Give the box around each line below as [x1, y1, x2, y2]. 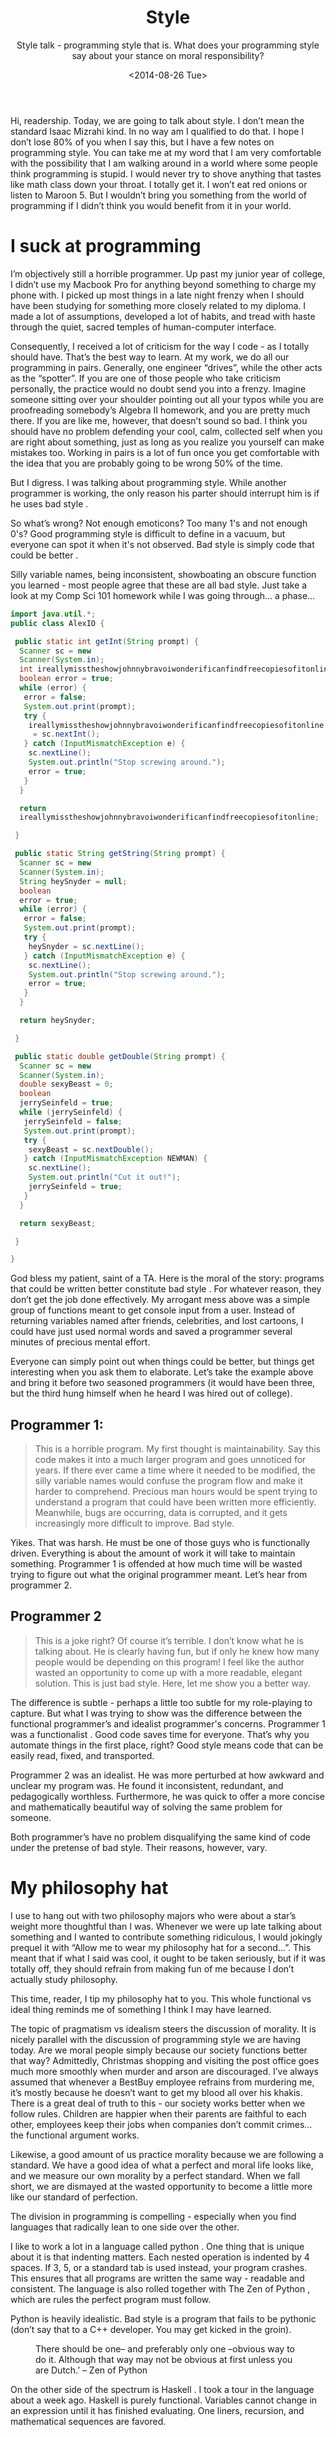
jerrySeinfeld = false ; [23, 1116, 123, 1126]
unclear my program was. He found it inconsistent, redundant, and [10, 1779, 284, 1791]
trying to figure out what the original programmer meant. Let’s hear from [10, 1569, 308, 1581]
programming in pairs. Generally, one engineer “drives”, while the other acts [10, 361, 323, 373]
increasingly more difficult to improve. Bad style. [34, 1517, 235, 1530]
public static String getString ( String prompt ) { [14, 849, 226, 859]
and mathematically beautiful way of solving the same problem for [10, 1801, 283, 1813]
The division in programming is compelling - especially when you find [10, 2210, 297, 2222]
